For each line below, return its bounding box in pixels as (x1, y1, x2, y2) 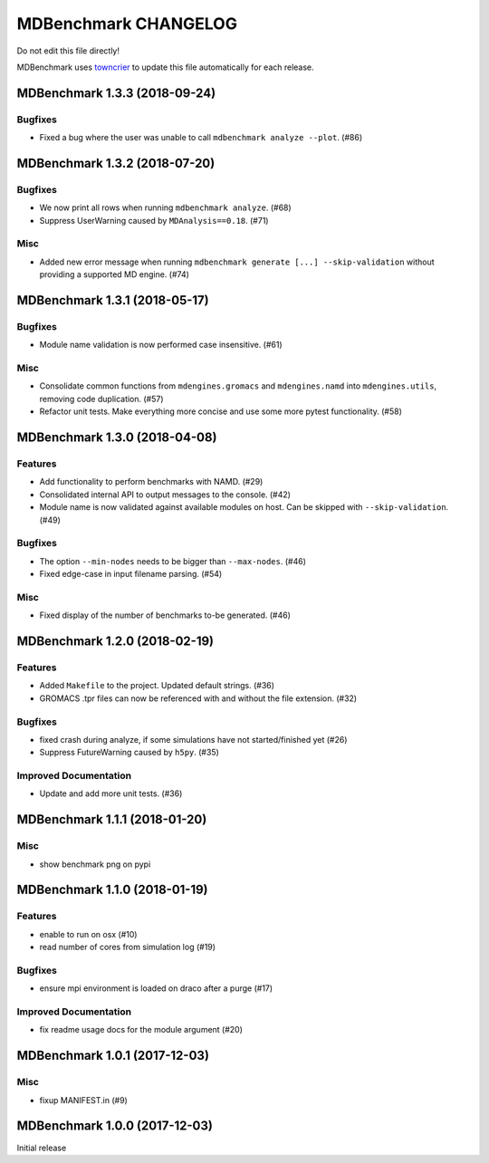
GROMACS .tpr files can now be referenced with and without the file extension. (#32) (39, 693, 358, 704)
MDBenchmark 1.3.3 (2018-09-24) (16, 85, 216, 101)
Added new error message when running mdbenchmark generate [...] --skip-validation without (39, 256, 435, 267)
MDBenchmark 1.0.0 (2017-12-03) (16, 1119, 213, 1134)
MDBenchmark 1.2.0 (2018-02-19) (16, 634, 215, 649)
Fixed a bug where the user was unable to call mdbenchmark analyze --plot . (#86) (39, 132, 363, 143)
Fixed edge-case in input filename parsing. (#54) (39, 569, 223, 580)
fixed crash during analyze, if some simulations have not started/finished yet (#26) (39, 734, 348, 745)
